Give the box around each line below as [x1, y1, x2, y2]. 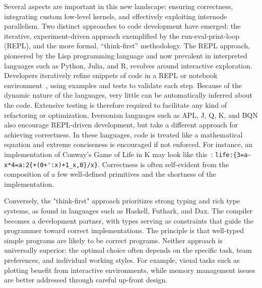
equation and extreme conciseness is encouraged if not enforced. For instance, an [4, 139, 253, 150]
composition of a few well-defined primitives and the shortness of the [4, 169, 216, 179]
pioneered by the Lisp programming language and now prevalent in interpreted [4, 50, 247, 60]
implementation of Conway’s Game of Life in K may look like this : [4, 149, 213, 159]
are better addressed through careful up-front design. [4, 274, 168, 285]
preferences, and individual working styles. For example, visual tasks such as [4, 254, 240, 265]
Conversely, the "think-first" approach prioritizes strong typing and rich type [4, 195, 240, 206]
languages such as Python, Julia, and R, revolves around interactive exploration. [4, 60, 252, 70]
